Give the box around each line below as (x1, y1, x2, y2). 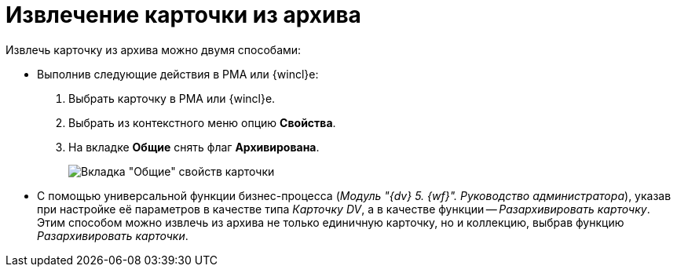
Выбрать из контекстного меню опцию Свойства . (68, 115, 336, 129)
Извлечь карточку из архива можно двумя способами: (5, 42, 302, 56)
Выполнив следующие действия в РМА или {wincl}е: (37, 67, 319, 81)
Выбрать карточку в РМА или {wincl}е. (68, 91, 276, 105)
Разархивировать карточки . (37, 228, 188, 242)
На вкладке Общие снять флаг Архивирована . (68, 140, 320, 154)
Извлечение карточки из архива (5, 2, 361, 28)
